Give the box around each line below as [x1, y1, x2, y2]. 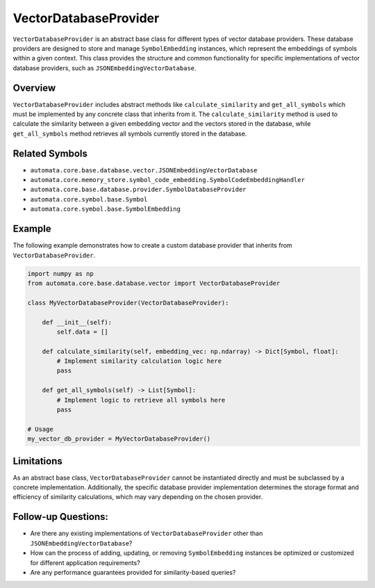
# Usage [27, 425, 53, 433]
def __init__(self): [42, 318, 112, 326]
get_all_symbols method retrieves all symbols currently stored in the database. [12, 129, 247, 138]
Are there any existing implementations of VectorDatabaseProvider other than [30, 529, 263, 538]
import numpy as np [27, 270, 94, 277]
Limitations [12, 455, 62, 467]
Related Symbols [12, 147, 88, 159]
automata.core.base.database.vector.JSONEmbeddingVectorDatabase [30, 166, 258, 174]
